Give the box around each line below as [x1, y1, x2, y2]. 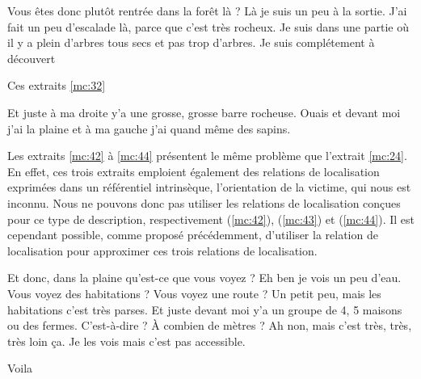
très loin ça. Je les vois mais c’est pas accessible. [7, 332, 246, 349]
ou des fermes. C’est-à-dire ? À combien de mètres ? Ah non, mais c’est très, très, [7, 317, 412, 334]
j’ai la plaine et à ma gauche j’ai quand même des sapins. [7, 120, 291, 137]
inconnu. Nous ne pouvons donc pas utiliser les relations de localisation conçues [7, 194, 401, 211]
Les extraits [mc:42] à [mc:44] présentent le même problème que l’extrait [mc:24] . [7, 147, 407, 164]
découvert [7, 49, 56, 66]
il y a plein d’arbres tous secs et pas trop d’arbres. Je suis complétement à [7, 34, 375, 51]
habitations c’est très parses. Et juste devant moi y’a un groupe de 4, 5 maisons [7, 301, 402, 318]
